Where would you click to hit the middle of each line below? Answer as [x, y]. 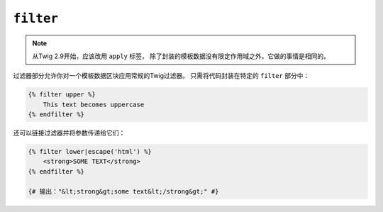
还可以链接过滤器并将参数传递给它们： [69, 133]
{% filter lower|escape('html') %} [90, 152]
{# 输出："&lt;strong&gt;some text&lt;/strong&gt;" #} [123, 191]
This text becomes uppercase [94, 104]
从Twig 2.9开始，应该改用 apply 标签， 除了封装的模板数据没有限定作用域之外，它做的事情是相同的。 [181, 56]
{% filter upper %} [62, 95]
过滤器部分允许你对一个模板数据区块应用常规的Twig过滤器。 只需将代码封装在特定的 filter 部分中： [161, 76]
